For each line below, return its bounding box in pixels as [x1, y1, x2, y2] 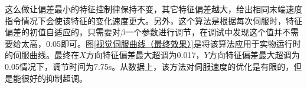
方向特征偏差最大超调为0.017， [86, 49, 204, 61]
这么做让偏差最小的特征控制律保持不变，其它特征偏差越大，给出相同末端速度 [5, 3, 302, 15]
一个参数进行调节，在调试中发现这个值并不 [125, 26, 290, 38]
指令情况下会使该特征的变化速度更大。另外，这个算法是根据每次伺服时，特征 [5, 14, 302, 26]
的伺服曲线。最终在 [5, 49, 79, 61]
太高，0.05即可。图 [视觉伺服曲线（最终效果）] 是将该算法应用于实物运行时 [21, 37, 301, 49]
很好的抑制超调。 [21, 72, 87, 84]
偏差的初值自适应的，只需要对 [5, 26, 120, 38]
